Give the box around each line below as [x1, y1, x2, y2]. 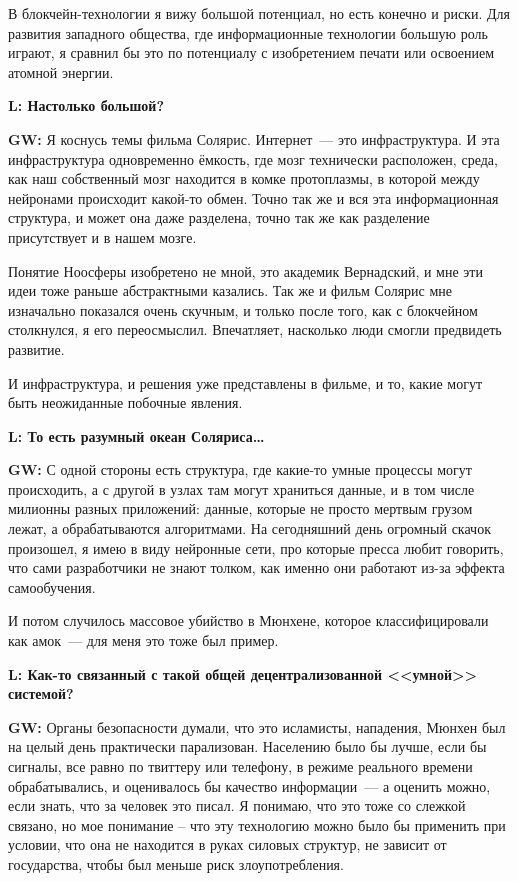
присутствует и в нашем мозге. [8, 226, 197, 247]
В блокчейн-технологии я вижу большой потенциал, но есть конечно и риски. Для [8, 3, 510, 23]
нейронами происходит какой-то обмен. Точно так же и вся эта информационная [8, 187, 499, 208]
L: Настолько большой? [8, 95, 165, 116]
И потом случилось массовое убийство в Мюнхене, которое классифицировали [8, 610, 489, 631]
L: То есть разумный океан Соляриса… [8, 425, 265, 446]
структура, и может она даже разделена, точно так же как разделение [8, 207, 430, 228]
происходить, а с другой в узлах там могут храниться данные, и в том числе [8, 478, 475, 499]
